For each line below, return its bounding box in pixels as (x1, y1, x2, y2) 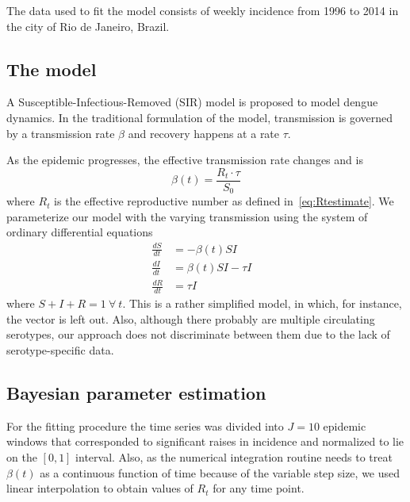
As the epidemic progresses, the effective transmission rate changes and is (6, 151, 363, 168)
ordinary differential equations (6, 224, 153, 240)
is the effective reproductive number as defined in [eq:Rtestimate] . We (54, 193, 394, 209)
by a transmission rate (6, 125, 115, 141)
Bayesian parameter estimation (6, 380, 266, 404)
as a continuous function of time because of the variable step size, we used (40, 464, 400, 481)
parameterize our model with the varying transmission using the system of (6, 208, 368, 224)
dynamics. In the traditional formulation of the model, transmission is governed (6, 109, 393, 125)
